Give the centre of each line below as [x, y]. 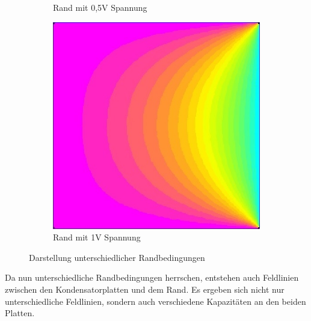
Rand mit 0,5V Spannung [100, 7]
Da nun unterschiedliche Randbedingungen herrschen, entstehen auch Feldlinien [152, 277]
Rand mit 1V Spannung [97, 237]
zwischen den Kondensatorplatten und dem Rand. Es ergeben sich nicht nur [145, 289]
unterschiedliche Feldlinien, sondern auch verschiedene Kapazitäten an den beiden [155, 301]
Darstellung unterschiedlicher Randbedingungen [117, 257]
